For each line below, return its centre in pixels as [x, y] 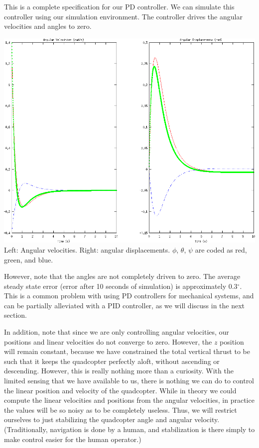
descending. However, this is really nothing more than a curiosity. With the [119, 371]
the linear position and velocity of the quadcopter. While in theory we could [120, 390]
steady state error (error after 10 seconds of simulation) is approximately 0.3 [121, 286]
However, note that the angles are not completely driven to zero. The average [122, 276]
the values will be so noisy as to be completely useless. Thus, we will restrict [121, 409]
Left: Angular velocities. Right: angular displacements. [87, 249]
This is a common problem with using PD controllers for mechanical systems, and [129, 296]
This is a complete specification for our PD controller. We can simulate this [119, 6]
